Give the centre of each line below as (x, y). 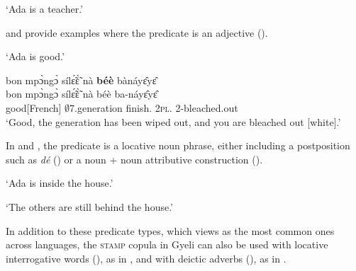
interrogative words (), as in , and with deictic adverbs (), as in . (146, 258)
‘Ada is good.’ (35, 56)
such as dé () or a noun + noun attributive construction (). (134, 159)
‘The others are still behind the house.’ (89, 206)
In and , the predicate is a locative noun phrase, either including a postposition (178, 145)
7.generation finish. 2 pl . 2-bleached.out (154, 107)
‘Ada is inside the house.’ (60, 183)
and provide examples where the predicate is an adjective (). (137, 32)
